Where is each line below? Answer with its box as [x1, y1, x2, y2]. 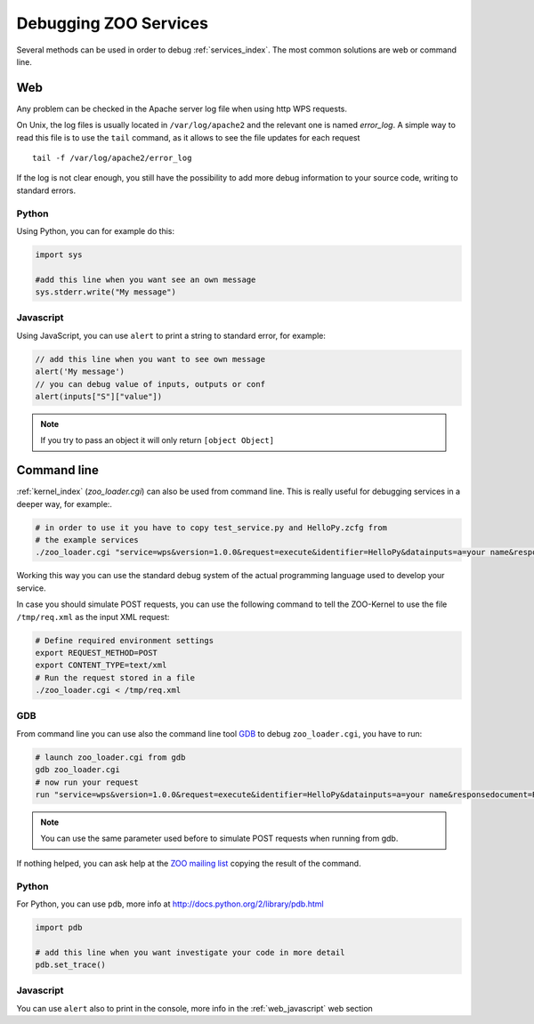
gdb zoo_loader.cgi [35, 765, 120, 775]
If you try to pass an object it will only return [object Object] [40, 435, 275, 446]
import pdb [35, 922, 83, 932]
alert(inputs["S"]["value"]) [35, 391, 163, 401]
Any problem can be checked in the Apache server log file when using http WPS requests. [16, 103, 347, 114]
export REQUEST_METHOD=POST [35, 648, 158, 657]
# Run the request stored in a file [35, 673, 196, 682]
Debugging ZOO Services [16, 13, 209, 33]
